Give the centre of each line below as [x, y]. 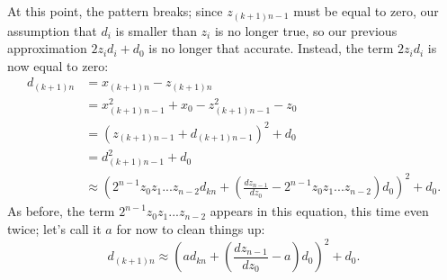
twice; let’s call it [54, 229]
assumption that [52, 30]
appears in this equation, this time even [319, 211]
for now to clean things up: [191, 229]
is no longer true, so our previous [306, 30]
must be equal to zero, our [366, 11]
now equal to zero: [58, 65]
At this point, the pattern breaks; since [115, 11]
